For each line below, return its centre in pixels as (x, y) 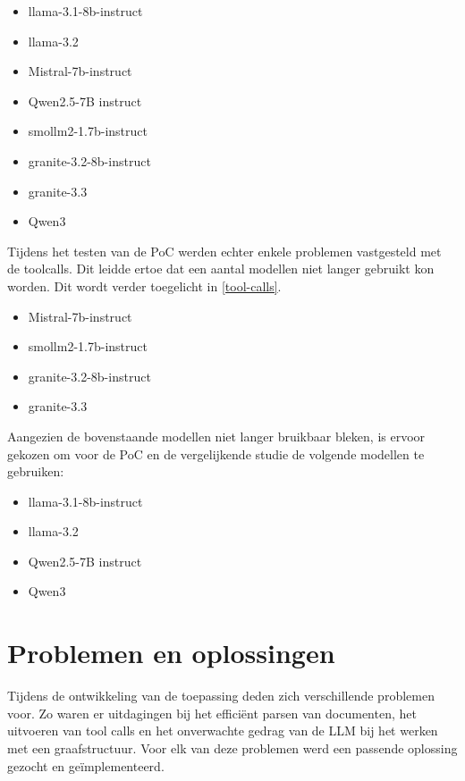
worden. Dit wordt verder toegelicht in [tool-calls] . (144, 286)
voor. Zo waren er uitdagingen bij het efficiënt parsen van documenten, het (212, 713)
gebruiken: (36, 471)
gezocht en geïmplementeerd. (86, 765)
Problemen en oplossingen (171, 653)
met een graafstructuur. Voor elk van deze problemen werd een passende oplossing (232, 747)
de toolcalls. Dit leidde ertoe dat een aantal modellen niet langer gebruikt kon (221, 269)
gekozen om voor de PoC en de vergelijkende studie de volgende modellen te (216, 453)
